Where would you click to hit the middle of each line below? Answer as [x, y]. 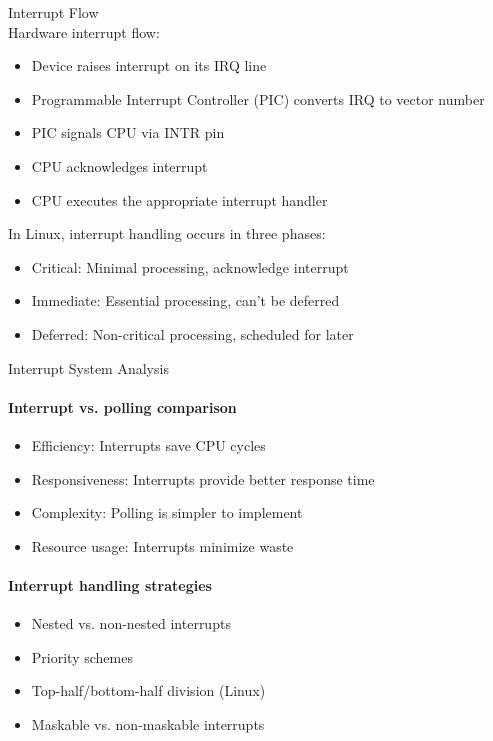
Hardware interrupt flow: [84, 31]
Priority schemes [82, 656]
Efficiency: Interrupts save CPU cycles [148, 444]
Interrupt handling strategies [110, 584]
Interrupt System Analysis [88, 367]
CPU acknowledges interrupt [119, 165]
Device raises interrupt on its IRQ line [149, 65]
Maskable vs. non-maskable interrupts [148, 723]
